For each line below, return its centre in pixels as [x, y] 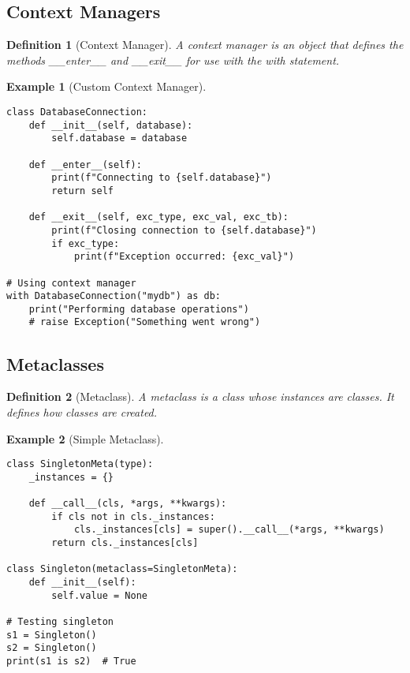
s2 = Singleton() [52, 648]
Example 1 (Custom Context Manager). [106, 86]
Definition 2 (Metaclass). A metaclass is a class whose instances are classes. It [200, 396]
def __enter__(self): [85, 165]
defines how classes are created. [82, 411]
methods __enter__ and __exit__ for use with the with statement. [173, 60]
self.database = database [119, 138]
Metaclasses [55, 363]
